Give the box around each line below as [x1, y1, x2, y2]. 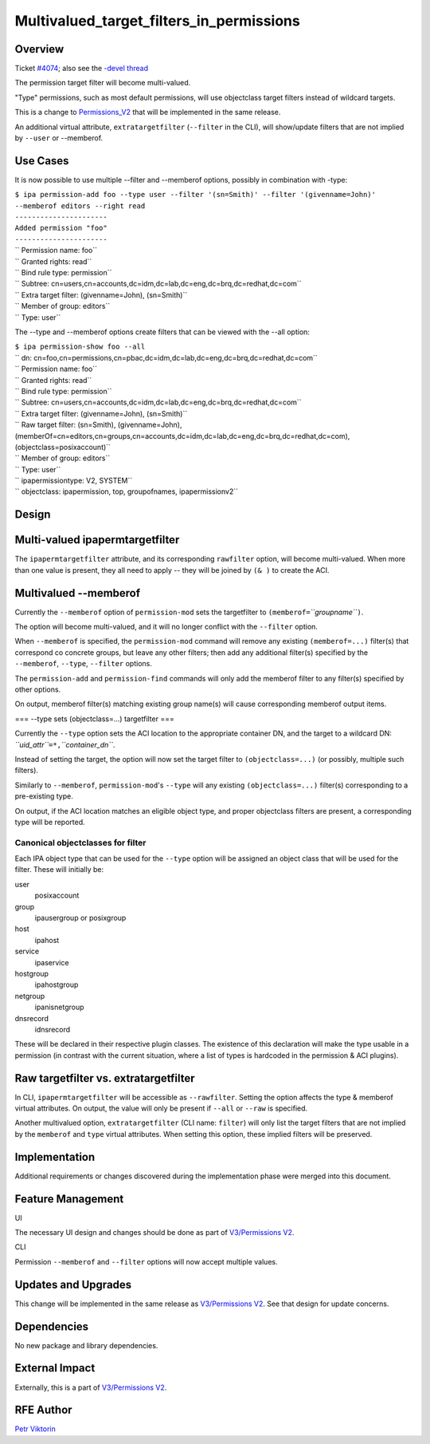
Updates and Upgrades [14, 1277, 132, 1292]
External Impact [14, 1361, 96, 1375]
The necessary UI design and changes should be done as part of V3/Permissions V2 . [14, 1228, 295, 1237]
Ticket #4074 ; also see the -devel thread [14, 64, 149, 73]
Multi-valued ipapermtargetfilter [14, 533, 180, 546]
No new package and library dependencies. [14, 1340, 158, 1350]
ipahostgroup [34, 980, 79, 989]
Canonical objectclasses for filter [14, 837, 147, 848]
